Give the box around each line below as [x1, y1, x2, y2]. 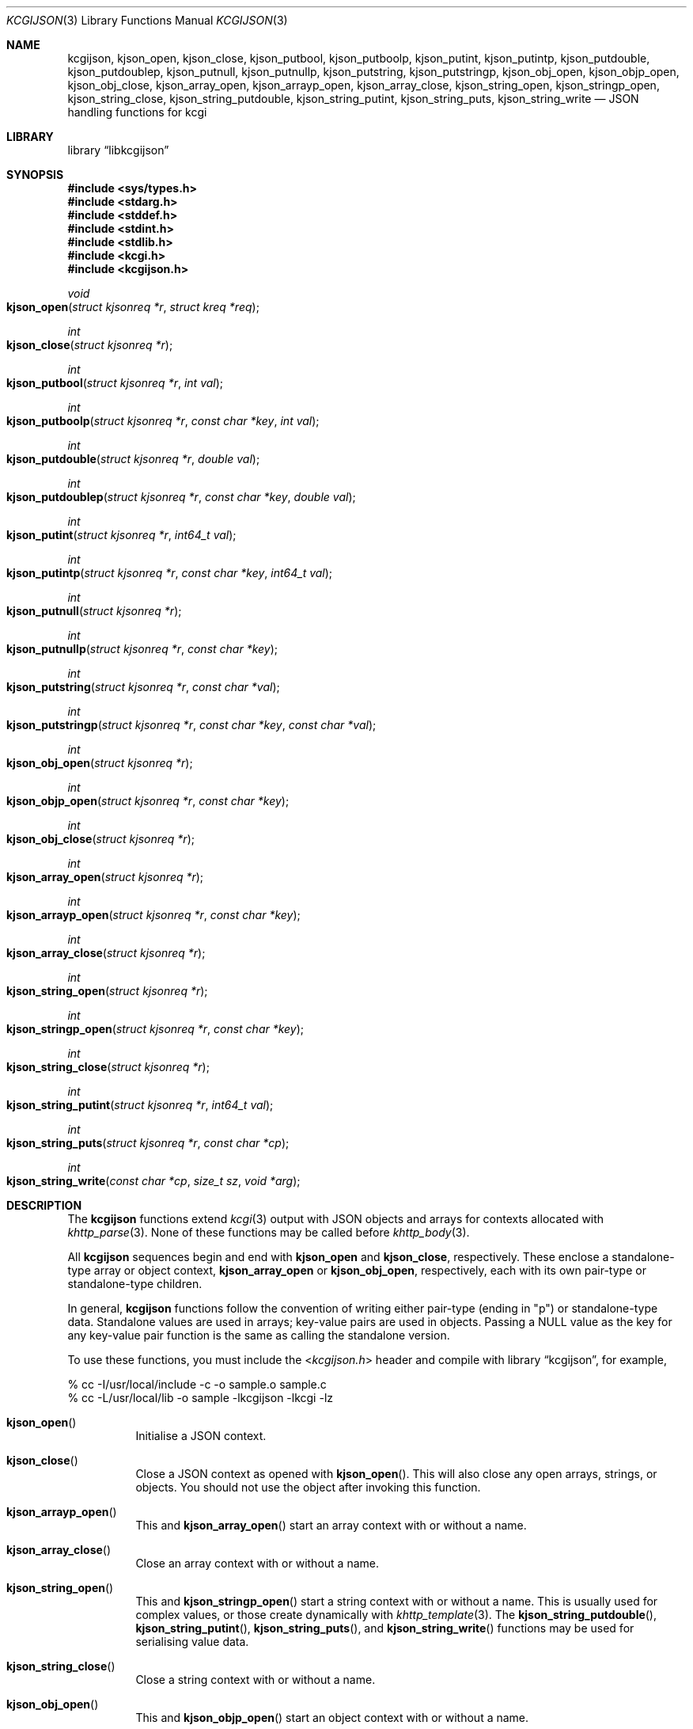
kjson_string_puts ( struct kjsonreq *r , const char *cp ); [6, 1136, 290, 1149]
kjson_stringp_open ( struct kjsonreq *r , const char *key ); [6, 1022, 305, 1035]
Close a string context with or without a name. [135, 1673, 376, 1686]
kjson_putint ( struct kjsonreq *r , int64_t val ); [6, 528, 237, 541]
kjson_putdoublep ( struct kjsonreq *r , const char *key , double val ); [6, 490, 356, 503]
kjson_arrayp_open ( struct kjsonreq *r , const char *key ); [6, 908, 301, 921]
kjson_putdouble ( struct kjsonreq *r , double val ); [6, 452, 260, 465]
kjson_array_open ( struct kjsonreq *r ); [6, 870, 204, 883]
